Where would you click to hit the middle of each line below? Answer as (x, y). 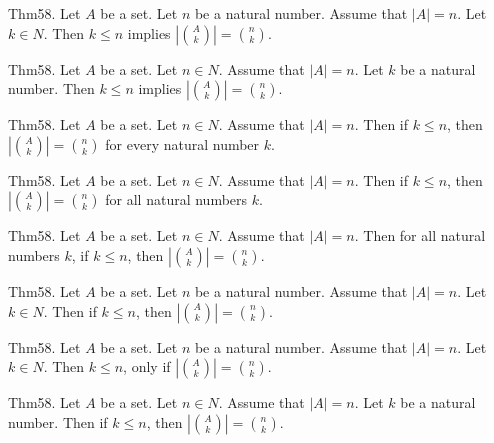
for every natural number (182, 143)
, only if (147, 366)
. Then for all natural (420, 235)
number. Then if (58, 421)
